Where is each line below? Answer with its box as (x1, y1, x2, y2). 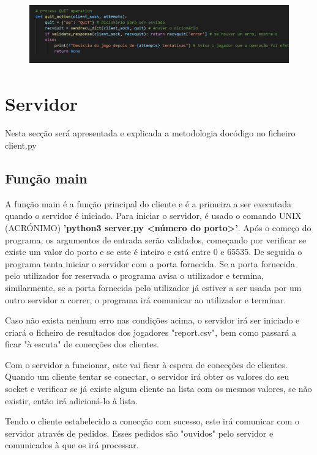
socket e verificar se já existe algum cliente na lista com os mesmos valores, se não (5, 382, 312, 395)
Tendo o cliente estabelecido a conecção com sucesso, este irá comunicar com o (5, 415, 299, 427)
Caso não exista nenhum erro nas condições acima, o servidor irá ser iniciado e (5, 314, 300, 327)
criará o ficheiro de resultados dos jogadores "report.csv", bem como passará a (5, 325, 297, 338)
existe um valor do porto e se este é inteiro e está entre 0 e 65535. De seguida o (5, 245, 302, 258)
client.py (5, 138, 37, 151)
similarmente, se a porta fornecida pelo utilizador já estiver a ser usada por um (5, 281, 302, 294)
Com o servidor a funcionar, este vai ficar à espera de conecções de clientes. (5, 358, 288, 371)
